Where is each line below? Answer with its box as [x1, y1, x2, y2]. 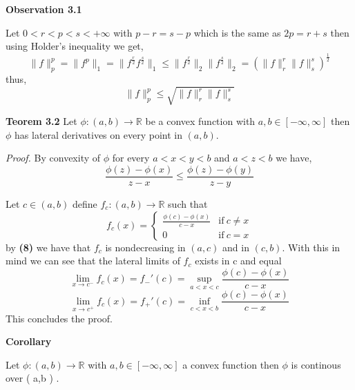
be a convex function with [145, 114, 256, 128]
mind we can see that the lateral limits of [6, 253, 180, 268]
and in [222, 240, 249, 254]
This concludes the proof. [6, 311, 113, 325]
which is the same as [193, 25, 281, 39]
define [73, 196, 97, 211]
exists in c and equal [195, 253, 282, 268]
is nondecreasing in [105, 240, 186, 254]
